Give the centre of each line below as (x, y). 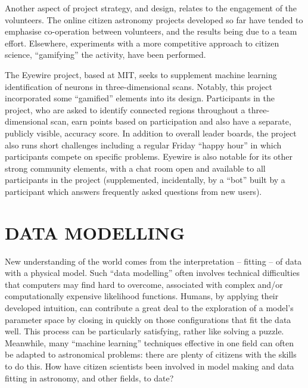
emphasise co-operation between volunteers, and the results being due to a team (151, 31)
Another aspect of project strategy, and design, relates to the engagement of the (151, 8)
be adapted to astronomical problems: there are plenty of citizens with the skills (151, 354)
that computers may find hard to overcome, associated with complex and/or (144, 284)
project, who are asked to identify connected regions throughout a (125, 109)
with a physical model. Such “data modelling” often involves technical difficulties (152, 273)
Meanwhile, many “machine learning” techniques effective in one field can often (150, 342)
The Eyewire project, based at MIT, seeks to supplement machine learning (141, 74)
